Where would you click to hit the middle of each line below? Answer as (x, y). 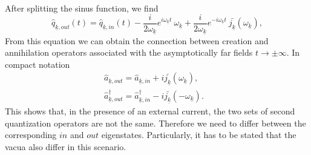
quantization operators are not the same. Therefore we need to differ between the (155, 123)
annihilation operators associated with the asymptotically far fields (129, 52)
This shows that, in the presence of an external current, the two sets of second (150, 111)
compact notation (38, 64)
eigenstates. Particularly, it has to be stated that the (199, 135)
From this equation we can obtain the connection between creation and (137, 40)
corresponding (31, 135)
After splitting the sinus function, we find (82, 8)
